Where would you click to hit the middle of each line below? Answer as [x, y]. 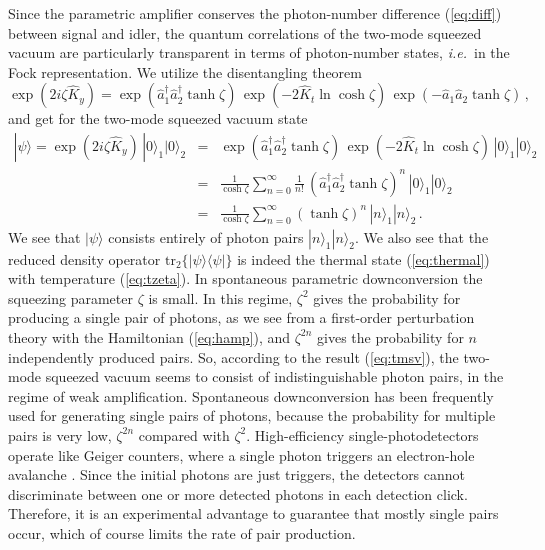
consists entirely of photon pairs [206, 236]
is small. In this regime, [220, 297]
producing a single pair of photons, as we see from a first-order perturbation [241, 317]
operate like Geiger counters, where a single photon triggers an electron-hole [241, 454]
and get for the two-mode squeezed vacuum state [158, 118]
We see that [44, 236]
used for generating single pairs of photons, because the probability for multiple [252, 415]
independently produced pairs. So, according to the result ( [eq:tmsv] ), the [233, 356]
